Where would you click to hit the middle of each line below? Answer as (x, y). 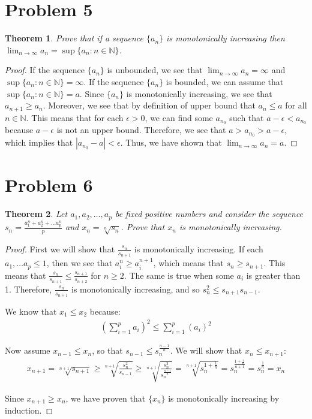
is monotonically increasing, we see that (199, 93)
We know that (31, 311)
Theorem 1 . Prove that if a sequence (74, 38)
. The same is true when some (179, 275)
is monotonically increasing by (224, 398)
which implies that (39, 142)
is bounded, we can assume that (225, 81)
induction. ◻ (29, 410)
